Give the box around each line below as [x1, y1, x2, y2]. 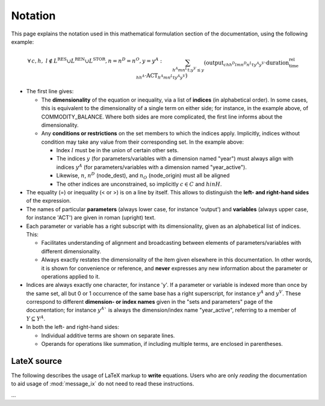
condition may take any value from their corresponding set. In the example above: [41, 138, 244, 146]
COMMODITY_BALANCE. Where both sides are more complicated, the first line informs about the [41, 113, 283, 120]
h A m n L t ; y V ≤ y [172, 66, 205, 73]
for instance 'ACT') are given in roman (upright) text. [26, 214, 156, 221]
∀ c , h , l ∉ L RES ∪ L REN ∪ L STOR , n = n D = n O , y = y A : [27, 56, 162, 64]
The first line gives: [26, 88, 74, 95]
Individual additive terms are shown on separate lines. [41, 331, 175, 339]
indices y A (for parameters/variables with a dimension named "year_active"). [56, 163, 247, 171]
